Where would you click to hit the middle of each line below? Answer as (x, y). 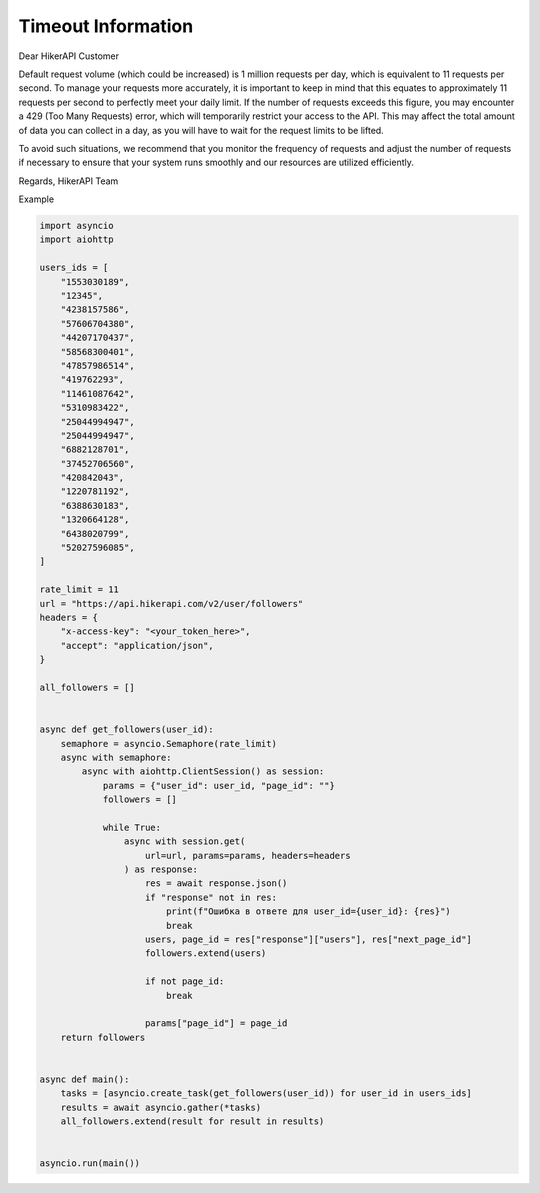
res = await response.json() (216, 883)
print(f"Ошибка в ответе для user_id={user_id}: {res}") (308, 911)
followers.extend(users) (206, 953)
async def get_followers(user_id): (126, 729)
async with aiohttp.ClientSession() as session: (203, 771)
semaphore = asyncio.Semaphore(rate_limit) (168, 743)
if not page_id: (185, 981)
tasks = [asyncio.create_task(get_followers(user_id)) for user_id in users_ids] (266, 1093)
